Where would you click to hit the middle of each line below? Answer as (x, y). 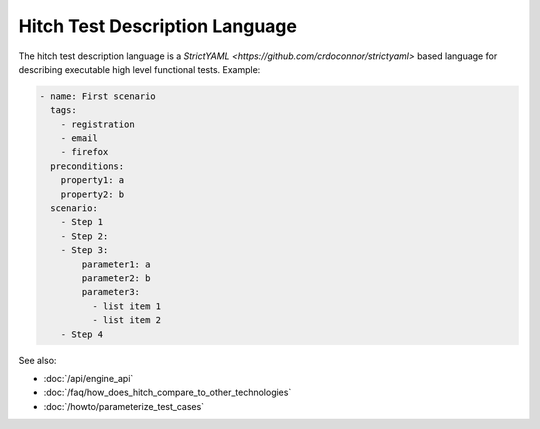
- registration (97, 124)
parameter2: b (116, 278)
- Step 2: (84, 236)
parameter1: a (116, 264)
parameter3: (110, 292)
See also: (37, 360)
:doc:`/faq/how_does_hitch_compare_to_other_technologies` (167, 392)
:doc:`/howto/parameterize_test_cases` (124, 406)
